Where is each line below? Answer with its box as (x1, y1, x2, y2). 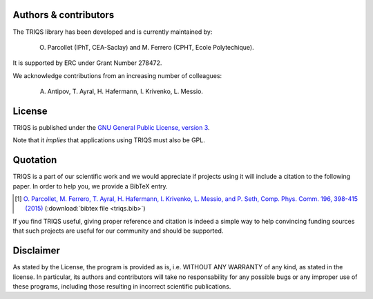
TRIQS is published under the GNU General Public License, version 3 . (12, 123, 210, 131)
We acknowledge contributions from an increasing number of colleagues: (12, 71, 222, 79)
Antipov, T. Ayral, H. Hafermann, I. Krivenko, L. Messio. (47, 87, 204, 96)
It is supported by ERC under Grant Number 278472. (12, 59, 162, 67)
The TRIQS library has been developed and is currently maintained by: (12, 28, 213, 36)
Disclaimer (12, 245, 60, 257)
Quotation (12, 154, 57, 166)
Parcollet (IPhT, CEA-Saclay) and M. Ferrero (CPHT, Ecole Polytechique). (47, 43, 255, 51)
